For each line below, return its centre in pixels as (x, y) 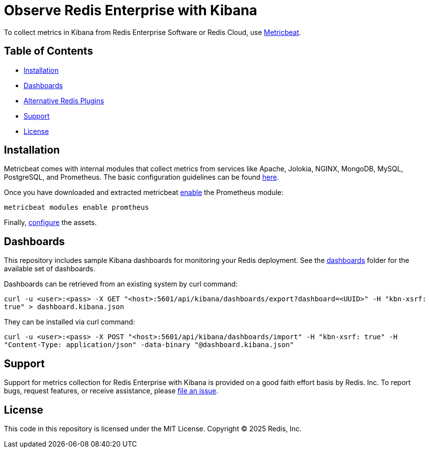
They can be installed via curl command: (70, 322)
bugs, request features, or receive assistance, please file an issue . (111, 391)
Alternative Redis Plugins (64, 100)
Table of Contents (49, 51)
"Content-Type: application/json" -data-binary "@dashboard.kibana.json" (149, 345)
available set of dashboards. (50, 269)
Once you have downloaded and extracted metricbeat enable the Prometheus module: (144, 193)
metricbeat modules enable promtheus (77, 208)
